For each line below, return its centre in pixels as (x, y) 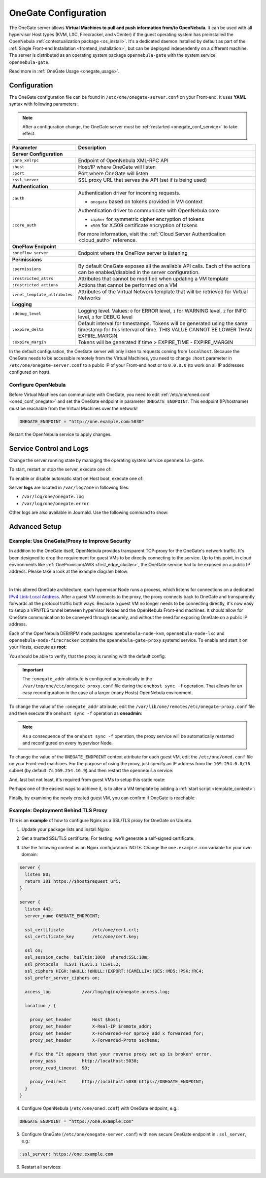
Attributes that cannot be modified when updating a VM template (153, 278)
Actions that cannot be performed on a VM (128, 285)
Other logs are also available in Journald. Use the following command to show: (89, 512)
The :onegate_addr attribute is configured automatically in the (87, 679)
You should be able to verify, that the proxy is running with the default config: (87, 656)
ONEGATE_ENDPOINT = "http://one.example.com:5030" (82, 421)
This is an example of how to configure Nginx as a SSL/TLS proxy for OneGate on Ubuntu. (101, 820)
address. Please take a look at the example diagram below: (69, 571)
